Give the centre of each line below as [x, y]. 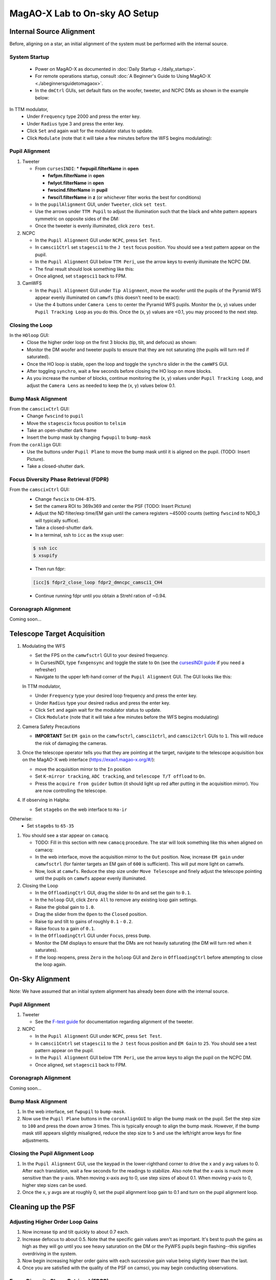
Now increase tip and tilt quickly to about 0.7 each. [76, 1232]
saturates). [47, 950]
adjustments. [36, 1140]
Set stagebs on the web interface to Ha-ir [81, 809]
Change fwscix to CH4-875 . [65, 499]
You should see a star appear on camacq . [66, 835]
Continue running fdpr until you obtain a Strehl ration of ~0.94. [101, 595]
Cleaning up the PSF [42, 1207]
